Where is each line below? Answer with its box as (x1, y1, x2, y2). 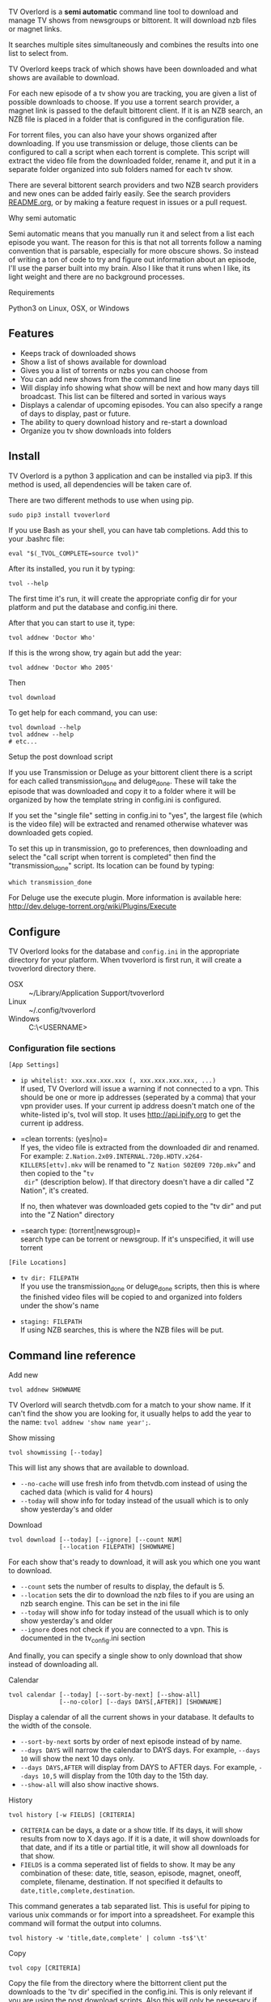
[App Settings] (8, 1061, 60, 1070)
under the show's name (19, 1301, 100, 1310)
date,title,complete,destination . (19, 1885, 135, 1895)
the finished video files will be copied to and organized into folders (19, 1293, 243, 1302)
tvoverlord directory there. (8, 964, 96, 974)
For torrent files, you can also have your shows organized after (8, 130, 218, 139)
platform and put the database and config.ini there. (8, 602, 178, 611)
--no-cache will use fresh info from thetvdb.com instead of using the (19, 1478, 248, 1488)
